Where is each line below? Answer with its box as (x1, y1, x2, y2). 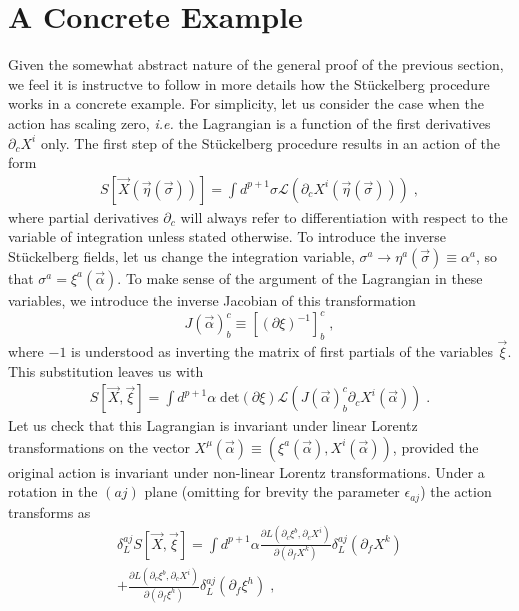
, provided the (392, 436, 479, 457)
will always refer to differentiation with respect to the (180, 206, 508, 227)
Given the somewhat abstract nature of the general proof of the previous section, (8, 54, 504, 75)
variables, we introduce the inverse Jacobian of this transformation (8, 289, 416, 310)
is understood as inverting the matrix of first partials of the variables (71, 341, 493, 362)
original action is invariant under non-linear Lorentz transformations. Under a (8, 461, 485, 482)
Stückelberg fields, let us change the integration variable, (8, 245, 355, 266)
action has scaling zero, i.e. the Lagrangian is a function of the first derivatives (8, 112, 491, 133)
